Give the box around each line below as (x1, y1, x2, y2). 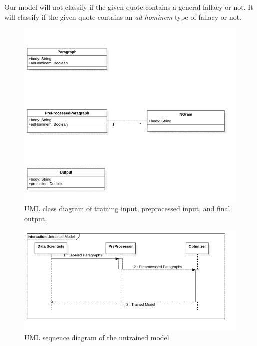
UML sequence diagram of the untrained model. (24, 332, 171, 342)
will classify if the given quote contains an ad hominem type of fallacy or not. (4, 11, 242, 22)
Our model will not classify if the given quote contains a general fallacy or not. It (4, 2, 253, 12)
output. (24, 213, 47, 223)
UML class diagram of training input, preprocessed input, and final (24, 203, 230, 214)
